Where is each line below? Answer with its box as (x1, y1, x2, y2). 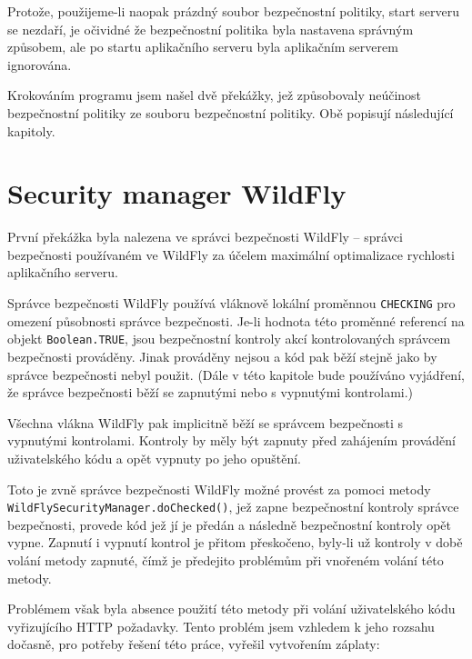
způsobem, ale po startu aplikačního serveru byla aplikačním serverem (7, 37, 398, 56)
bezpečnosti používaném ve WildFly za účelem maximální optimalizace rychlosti (7, 245, 455, 264)
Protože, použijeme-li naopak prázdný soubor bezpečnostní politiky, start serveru (7, 2, 460, 20)
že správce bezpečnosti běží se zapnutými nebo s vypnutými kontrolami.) (7, 383, 414, 402)
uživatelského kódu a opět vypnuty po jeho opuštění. (7, 448, 301, 467)
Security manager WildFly (7, 175, 346, 212)
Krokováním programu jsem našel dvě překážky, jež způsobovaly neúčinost (7, 85, 422, 105)
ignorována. (7, 55, 72, 74)
